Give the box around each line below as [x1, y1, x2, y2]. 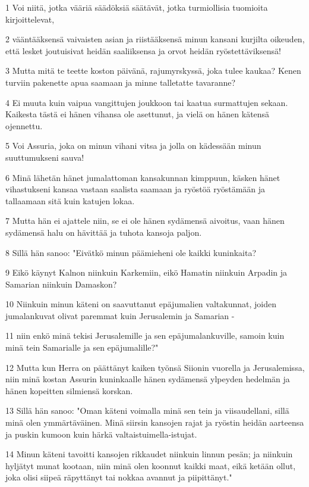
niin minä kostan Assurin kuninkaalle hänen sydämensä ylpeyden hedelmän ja [5, 373, 290, 385]
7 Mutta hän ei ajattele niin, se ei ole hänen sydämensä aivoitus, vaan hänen [5, 214, 285, 227]
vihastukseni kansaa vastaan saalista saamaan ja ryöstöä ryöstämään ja [5, 183, 266, 195]
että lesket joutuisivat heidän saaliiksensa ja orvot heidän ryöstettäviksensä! [5, 44, 281, 57]
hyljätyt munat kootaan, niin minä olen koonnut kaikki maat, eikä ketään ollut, [5, 459, 296, 472]
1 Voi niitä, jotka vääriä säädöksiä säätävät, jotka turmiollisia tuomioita [5, 1, 268, 13]
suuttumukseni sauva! [5, 151, 84, 163]
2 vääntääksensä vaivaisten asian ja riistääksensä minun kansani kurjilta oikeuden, [5, 33, 305, 45]
